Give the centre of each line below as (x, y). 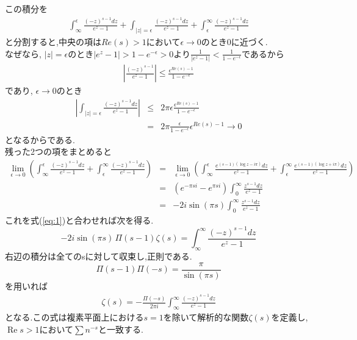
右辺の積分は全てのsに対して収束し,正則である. (99, 256)
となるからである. (40, 139)
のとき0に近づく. (234, 42)
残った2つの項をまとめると (58, 151)
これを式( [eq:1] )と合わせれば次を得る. (79, 220)
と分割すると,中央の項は (53, 42)
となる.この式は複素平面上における (74, 317)
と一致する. (121, 329)
